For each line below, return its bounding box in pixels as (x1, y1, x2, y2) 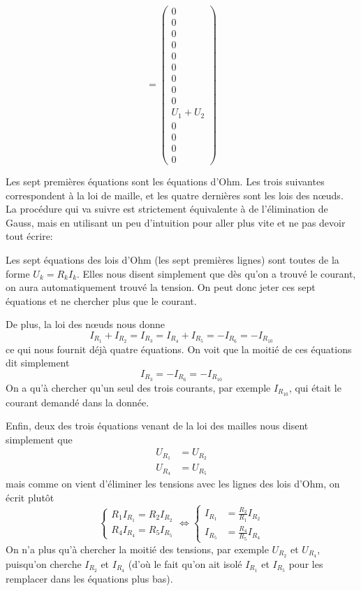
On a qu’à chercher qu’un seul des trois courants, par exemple (6, 380, 271, 394)
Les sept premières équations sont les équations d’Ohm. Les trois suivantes (6, 173, 325, 188)
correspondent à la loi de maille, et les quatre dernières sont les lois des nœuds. (6, 187, 344, 202)
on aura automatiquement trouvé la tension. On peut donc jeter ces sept (6, 280, 316, 294)
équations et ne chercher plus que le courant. (6, 293, 197, 308)
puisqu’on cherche (6, 556, 82, 571)
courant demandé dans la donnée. (6, 394, 149, 409)
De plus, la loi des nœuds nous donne (6, 317, 165, 332)
